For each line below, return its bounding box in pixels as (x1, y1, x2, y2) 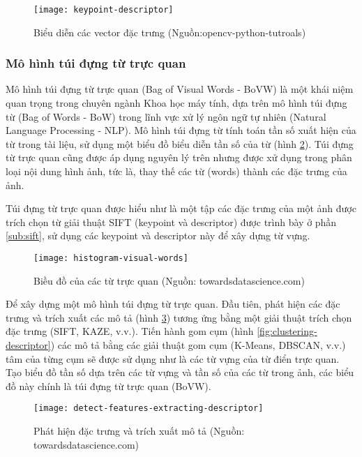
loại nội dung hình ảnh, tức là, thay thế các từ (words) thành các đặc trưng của (6, 164, 347, 179)
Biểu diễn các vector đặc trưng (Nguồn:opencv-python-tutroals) (33, 24, 306, 39)
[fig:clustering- (257, 324, 317, 338)
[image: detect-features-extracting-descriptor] (33, 403, 264, 414)
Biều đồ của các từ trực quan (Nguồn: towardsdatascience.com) (33, 273, 305, 287)
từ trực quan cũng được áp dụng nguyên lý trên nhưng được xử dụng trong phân (6, 150, 352, 165)
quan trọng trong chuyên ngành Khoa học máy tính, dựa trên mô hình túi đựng (6, 96, 347, 110)
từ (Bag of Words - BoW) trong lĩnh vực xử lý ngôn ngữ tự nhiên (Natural (6, 109, 326, 123)
